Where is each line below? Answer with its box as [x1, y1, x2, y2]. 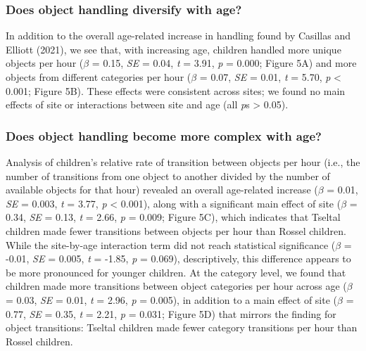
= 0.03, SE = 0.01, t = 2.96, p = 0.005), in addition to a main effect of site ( [6, 292, 338, 307]
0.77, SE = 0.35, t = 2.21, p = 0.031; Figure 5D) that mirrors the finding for [6, 306, 336, 321]
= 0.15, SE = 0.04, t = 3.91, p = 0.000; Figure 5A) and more [91, 56, 357, 70]
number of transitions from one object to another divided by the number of [6, 168, 330, 183]
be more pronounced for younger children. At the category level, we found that [6, 264, 346, 279]
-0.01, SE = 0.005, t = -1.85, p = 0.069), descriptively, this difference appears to [6, 251, 351, 266]
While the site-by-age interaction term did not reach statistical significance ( [6, 237, 336, 252]
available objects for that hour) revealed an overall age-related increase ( [6, 182, 318, 197]
